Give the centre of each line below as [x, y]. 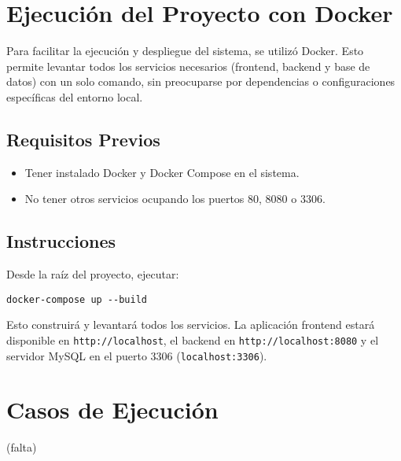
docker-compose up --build [77, 299]
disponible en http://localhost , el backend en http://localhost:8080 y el [193, 339]
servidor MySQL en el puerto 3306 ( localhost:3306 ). [137, 355]
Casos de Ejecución [112, 409]
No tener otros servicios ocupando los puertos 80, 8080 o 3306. [175, 199]
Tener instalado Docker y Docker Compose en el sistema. [162, 172]
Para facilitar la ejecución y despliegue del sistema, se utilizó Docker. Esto [185, 51]
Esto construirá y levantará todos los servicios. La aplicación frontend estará [191, 325]
